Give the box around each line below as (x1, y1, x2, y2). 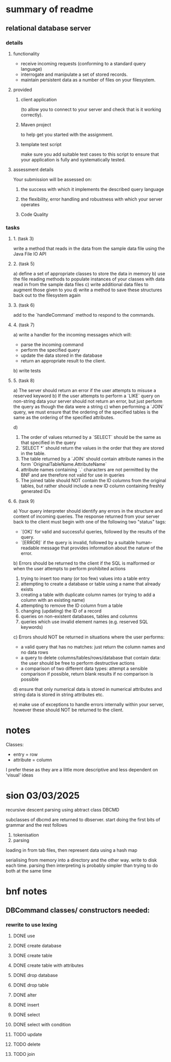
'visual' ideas (6, 772, 34, 778)
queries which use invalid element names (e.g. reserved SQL (20, 619, 149, 625)
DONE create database (13, 942, 62, 948)
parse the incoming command (20, 342, 84, 348)
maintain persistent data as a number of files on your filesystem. (20, 76, 156, 82)
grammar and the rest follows (6, 822, 68, 828)
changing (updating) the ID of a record (20, 608, 102, 614)
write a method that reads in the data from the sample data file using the (13, 245, 165, 251)
